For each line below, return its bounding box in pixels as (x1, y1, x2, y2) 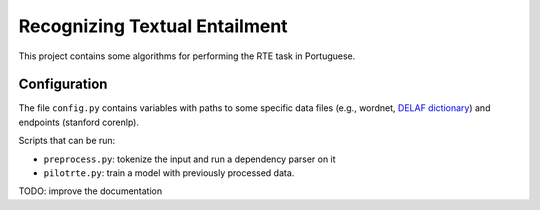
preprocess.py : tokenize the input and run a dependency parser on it (43, 153, 336, 165)
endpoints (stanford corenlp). (18, 116, 140, 128)
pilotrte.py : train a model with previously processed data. (43, 167, 295, 179)
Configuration (18, 76, 108, 93)
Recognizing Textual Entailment (18, 15, 289, 37)
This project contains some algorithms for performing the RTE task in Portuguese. (18, 50, 356, 62)
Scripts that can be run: (18, 135, 116, 147)
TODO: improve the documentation (18, 185, 163, 197)
